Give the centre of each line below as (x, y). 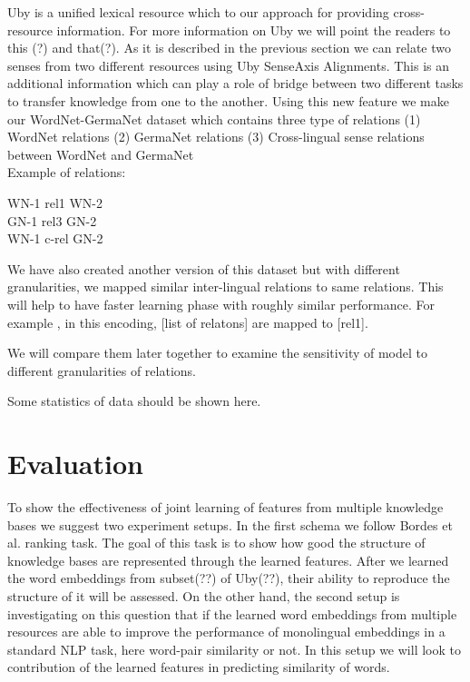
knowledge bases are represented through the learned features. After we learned (228, 560)
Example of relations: (67, 172)
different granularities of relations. (102, 370)
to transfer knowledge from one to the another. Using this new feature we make (228, 100)
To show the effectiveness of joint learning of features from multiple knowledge (225, 507)
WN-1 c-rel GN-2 (55, 238)
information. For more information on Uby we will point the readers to (254, 30)
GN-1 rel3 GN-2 (52, 220)
